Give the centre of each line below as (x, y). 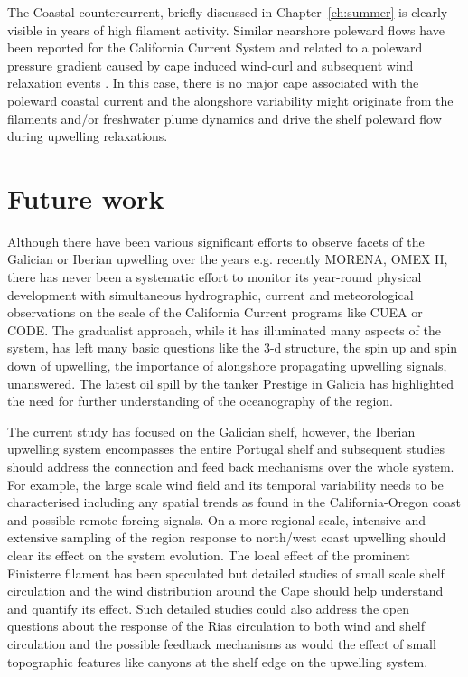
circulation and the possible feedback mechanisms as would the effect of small (222, 643)
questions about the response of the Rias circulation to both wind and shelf (216, 626)
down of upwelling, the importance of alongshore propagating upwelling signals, (227, 366)
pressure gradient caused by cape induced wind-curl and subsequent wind (211, 65)
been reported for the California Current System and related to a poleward (215, 47)
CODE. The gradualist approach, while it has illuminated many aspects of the (224, 329)
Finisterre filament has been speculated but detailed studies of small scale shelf (226, 573)
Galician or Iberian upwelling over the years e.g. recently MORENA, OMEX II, (228, 259)
